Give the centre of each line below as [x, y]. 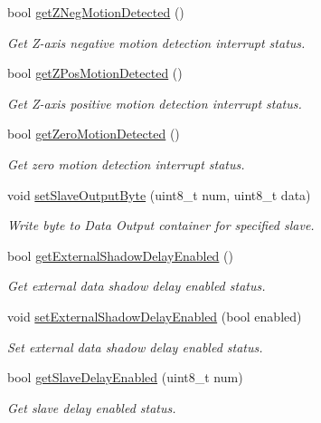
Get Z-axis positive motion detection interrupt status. [155, 103]
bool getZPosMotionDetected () [95, 73]
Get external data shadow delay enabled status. [137, 286]
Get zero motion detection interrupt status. [126, 163]
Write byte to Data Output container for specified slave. [161, 225]
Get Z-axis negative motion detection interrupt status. [156, 42]
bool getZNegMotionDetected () [96, 12]
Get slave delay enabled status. [92, 407]
